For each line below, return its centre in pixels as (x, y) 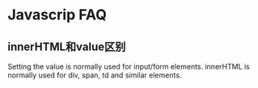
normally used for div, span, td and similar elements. (95, 75)
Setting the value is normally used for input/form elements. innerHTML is (129, 67)
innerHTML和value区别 (67, 46)
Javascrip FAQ (57, 15)
